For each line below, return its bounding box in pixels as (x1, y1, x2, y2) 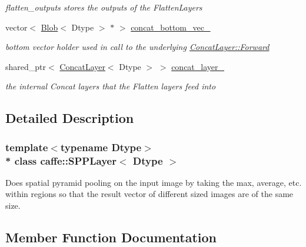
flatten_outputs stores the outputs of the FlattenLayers (5, 1, 202, 13)
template (5, 139, 48, 154)
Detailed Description (5, 109, 134, 127)
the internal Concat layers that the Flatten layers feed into (5, 80, 216, 92)
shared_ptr (5, 60, 46, 72)
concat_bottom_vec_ (131, 21, 211, 33)
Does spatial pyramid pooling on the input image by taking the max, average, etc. (5, 176, 302, 188)
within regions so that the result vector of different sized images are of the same (5, 188, 294, 200)
